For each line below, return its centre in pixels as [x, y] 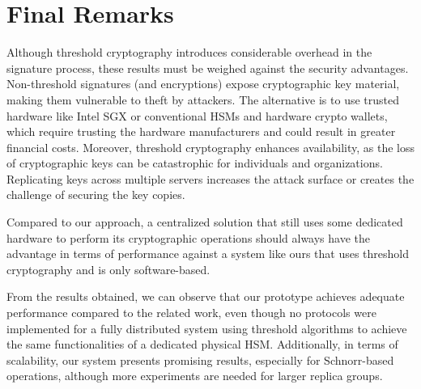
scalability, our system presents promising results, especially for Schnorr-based [200, 359]
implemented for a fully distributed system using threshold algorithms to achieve [207, 328]
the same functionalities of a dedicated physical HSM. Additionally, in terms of [202, 344]
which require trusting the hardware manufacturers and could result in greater [201, 131]
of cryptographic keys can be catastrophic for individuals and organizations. [195, 163]
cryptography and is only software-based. [108, 269]
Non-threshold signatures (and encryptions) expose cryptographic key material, [203, 84]
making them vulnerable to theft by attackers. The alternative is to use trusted [203, 99]
